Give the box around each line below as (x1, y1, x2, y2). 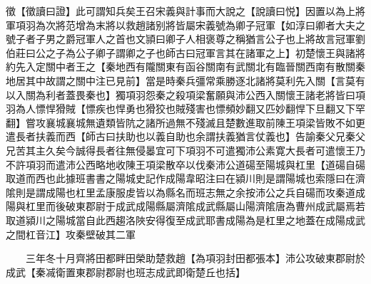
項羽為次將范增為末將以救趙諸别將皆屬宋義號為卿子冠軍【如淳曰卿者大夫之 (15, 17, 365, 32)
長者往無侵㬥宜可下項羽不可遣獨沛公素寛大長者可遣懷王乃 (95, 142, 365, 157)
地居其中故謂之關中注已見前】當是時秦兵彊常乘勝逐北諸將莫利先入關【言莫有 (6, 73, 365, 88)
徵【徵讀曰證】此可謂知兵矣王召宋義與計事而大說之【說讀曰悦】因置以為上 (6, 4, 355, 18)
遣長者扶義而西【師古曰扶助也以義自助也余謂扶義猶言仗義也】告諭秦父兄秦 (6, 129, 355, 144)
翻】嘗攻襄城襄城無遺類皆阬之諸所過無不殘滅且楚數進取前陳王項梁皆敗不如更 (6, 115, 365, 130)
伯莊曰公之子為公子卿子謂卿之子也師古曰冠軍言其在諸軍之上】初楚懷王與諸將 (6, 45, 365, 60)
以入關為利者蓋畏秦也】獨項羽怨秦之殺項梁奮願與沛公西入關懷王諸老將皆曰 (6, 87, 355, 102)
